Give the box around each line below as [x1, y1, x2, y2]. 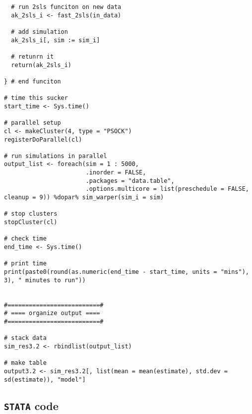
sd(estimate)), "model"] [4, 376, 86, 383]
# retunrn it [11, 53, 54, 60]
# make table [4, 359, 47, 367]
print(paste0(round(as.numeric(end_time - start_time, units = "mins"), [4, 268, 249, 275]
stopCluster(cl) [4, 219, 58, 226]
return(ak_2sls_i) [11, 61, 72, 69]
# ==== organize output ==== [4, 310, 100, 317]
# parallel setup [4, 119, 61, 127]
